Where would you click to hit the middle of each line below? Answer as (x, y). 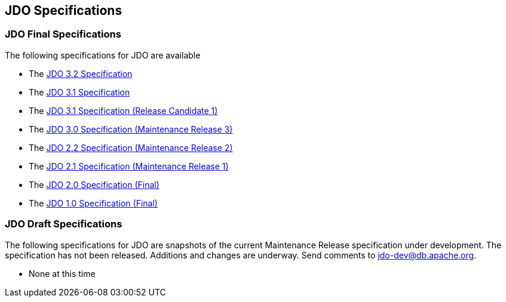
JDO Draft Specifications (64, 224)
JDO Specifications (64, 10)
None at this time (62, 273)
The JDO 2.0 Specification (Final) (94, 184)
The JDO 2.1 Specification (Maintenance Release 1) (129, 166)
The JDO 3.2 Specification (81, 73)
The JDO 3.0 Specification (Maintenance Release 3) (131, 129)
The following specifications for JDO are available (103, 55)
